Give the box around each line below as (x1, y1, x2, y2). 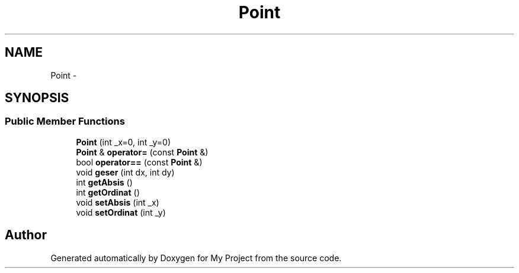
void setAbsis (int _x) (76, 197, 159, 207)
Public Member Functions (5, 115, 125, 128)
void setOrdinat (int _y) (76, 207, 166, 217)
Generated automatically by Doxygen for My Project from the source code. (50, 252, 342, 263)
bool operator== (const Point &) (76, 157, 203, 167)
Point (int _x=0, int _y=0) (76, 136, 171, 147)
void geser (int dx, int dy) (76, 167, 175, 177)
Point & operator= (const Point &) (76, 147, 209, 157)
